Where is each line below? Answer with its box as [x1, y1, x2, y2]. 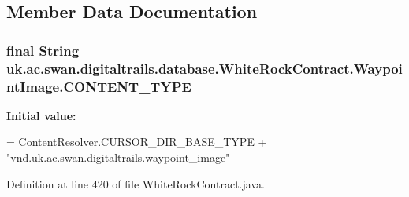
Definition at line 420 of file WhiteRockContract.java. [6, 175, 265, 192]
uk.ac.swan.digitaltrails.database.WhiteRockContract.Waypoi [6, 58, 403, 78]
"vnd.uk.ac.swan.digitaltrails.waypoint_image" [6, 149, 230, 166]
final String [6, 40, 80, 60]
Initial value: [6, 107, 76, 123]
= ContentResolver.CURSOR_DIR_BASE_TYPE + [6, 133, 267, 150]
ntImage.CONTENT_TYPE [6, 76, 191, 96]
